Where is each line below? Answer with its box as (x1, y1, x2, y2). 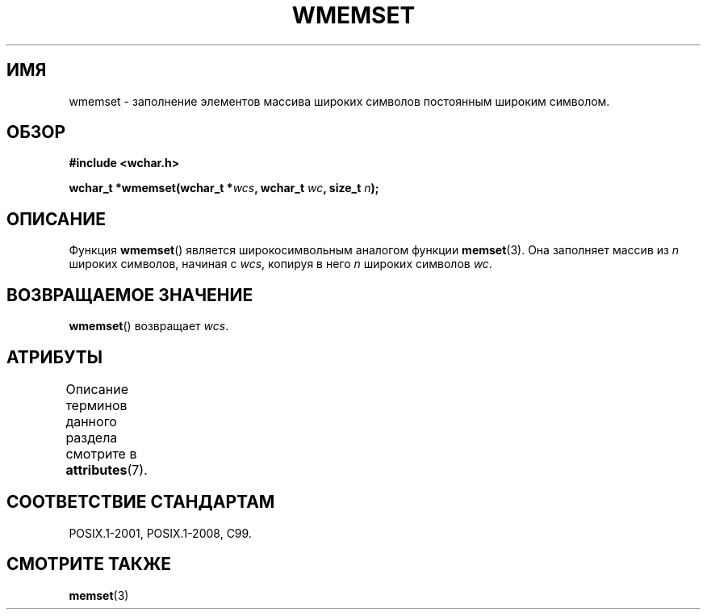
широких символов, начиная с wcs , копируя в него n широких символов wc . (69, 257, 492, 271)
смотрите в (65, 445, 137, 462)
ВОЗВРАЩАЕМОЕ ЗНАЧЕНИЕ (6, 284, 253, 305)
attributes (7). (65, 461, 148, 478)
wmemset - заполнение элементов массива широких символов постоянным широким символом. (69, 94, 610, 108)
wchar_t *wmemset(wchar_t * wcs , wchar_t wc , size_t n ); (69, 181, 379, 195)
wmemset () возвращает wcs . (69, 319, 229, 333)
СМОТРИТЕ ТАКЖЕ (6, 554, 172, 575)
